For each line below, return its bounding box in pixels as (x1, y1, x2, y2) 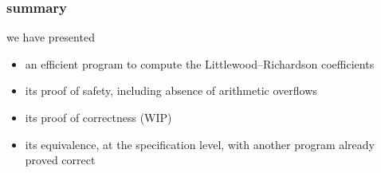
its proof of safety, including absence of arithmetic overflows (25, 82, 317, 99)
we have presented (6, 29, 95, 45)
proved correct (25, 151, 96, 168)
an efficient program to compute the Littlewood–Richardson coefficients (25, 55, 375, 72)
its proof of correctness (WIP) (25, 109, 172, 125)
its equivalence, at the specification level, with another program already (25, 136, 375, 152)
